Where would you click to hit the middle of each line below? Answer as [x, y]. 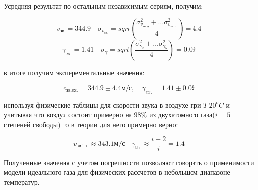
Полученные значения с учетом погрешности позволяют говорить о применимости [129, 162]
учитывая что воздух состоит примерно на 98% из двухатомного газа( [110, 115]
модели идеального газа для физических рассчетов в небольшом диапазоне [117, 172]
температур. [22, 181]
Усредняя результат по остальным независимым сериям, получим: [104, 6]
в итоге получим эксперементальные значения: [74, 72]
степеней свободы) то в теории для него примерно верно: [91, 124]
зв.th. [83, 146]
